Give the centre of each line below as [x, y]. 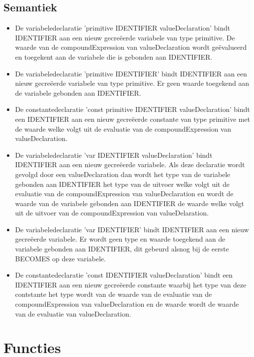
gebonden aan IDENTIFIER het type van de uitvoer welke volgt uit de [122, 184]
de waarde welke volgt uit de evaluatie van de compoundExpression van [123, 128]
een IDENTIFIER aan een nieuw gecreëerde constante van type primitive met [132, 119]
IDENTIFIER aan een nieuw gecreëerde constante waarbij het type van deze [131, 284]
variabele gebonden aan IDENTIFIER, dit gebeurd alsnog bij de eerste [122, 249]
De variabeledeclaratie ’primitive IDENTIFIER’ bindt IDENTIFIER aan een [131, 73]
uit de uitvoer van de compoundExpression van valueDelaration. [112, 213]
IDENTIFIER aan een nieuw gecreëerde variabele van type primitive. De [125, 37]
